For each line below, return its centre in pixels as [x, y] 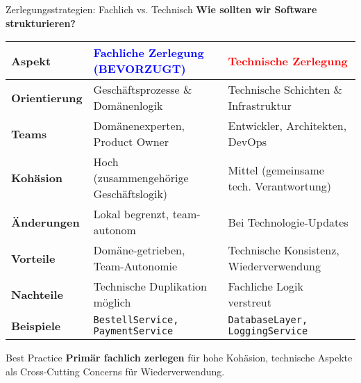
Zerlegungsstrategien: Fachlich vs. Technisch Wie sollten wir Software [161, 9]
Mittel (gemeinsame [276, 170]
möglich [112, 302]
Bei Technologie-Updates [288, 222]
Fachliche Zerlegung [149, 53]
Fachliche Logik [266, 286]
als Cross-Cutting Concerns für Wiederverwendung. [115, 371]
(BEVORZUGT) [140, 69]
